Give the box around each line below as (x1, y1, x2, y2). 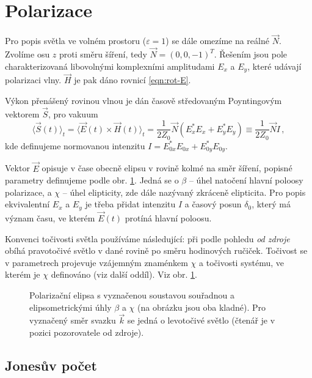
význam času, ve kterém (5, 212, 95, 224)
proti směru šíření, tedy (59, 48, 147, 61)
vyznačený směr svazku (29, 314, 116, 327)
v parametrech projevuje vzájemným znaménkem (5, 256, 188, 269)
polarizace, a (5, 185, 52, 198)
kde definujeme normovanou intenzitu (5, 139, 145, 152)
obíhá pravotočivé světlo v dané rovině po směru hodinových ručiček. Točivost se (5, 244, 308, 257)
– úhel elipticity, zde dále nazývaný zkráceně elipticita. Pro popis (62, 185, 306, 198)
